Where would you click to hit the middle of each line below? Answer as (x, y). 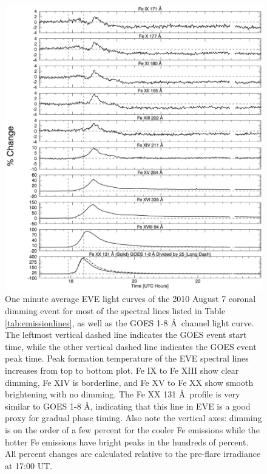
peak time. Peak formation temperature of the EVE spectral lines (127, 358)
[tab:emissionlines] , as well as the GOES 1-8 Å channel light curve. (130, 322)
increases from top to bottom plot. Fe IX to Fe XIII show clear (122, 370)
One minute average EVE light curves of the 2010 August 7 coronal (130, 299)
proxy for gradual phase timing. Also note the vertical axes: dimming (133, 418)
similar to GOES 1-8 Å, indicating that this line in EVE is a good (128, 406)
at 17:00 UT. (29, 465)
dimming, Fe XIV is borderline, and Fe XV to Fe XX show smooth (129, 382)
